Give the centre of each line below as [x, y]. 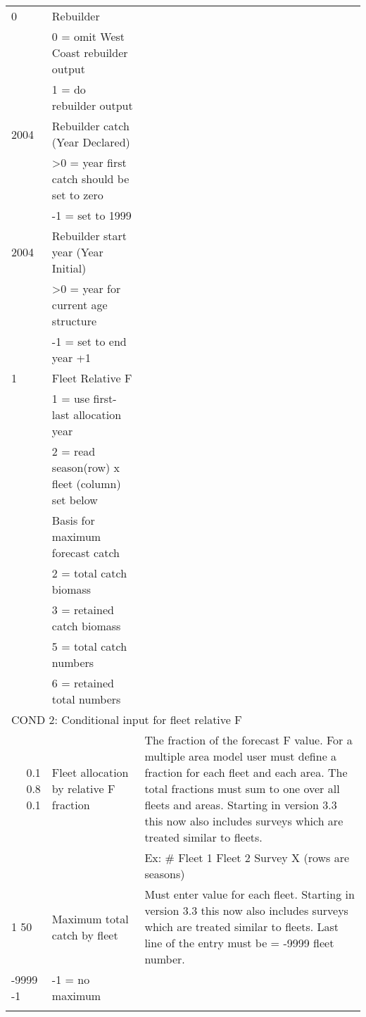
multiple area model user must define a [241, 756]
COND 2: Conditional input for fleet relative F [127, 719]
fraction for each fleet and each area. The [246, 772]
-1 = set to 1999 [91, 215]
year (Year [77, 252]
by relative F [83, 788]
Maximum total [90, 918]
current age [80, 305]
